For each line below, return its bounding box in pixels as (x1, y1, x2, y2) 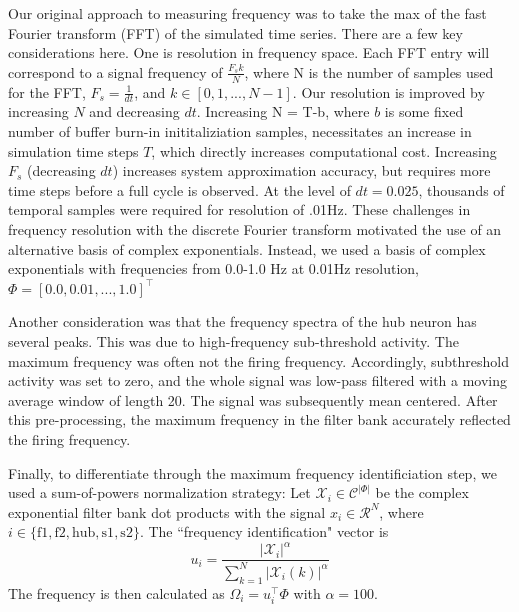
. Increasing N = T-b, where (196, 101, 370, 122)
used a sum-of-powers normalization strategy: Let (8, 482, 311, 503)
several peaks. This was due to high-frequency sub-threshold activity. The (8, 330, 459, 351)
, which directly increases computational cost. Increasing (151, 140, 497, 161)
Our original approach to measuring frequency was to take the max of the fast (8, 3, 487, 23)
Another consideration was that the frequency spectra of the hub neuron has (8, 311, 477, 332)
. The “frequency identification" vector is (139, 521, 389, 542)
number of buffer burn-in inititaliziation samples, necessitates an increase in (8, 121, 472, 142)
